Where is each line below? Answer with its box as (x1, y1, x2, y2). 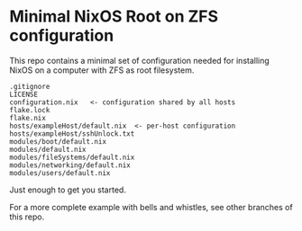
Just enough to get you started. (9, 184, 126, 195)
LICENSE (9, 90, 39, 99)
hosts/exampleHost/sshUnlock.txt (9, 129, 135, 138)
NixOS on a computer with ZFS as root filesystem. (9, 65, 195, 76)
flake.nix (9, 113, 47, 122)
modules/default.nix (9, 145, 87, 154)
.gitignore (9, 82, 50, 91)
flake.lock (9, 105, 50, 114)
